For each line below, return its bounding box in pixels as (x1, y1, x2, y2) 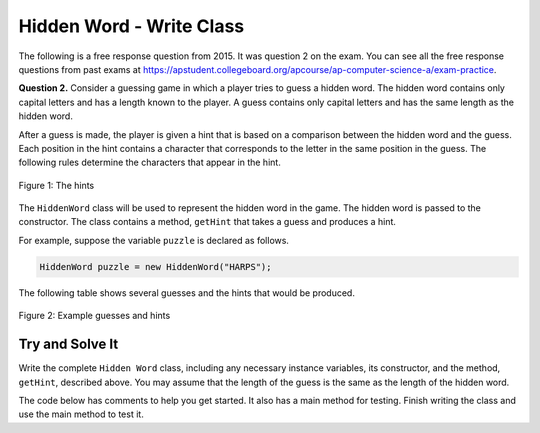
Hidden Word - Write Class (18, 15, 245, 37)
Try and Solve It (18, 336, 119, 353)
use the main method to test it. (18, 408, 144, 420)
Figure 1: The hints (18, 179, 95, 191)
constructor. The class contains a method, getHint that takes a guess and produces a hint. (18, 216, 397, 228)
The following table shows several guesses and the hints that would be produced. (18, 286, 355, 299)
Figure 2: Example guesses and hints (18, 310, 171, 322)
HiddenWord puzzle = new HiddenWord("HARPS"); (39, 261, 272, 272)
